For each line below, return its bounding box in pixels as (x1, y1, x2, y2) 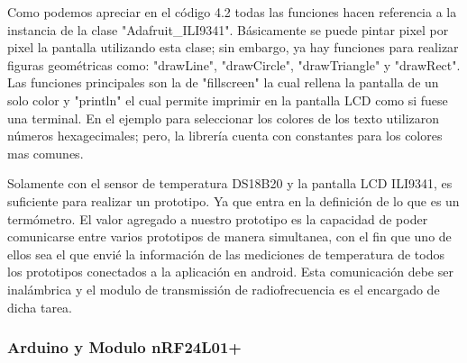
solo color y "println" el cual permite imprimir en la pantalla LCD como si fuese (7, 90, 448, 109)
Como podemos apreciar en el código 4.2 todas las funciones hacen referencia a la (7, 3, 457, 21)
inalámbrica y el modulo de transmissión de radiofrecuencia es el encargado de (7, 279, 440, 298)
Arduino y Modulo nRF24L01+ (7, 336, 242, 358)
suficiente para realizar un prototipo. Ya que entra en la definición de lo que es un (7, 191, 460, 210)
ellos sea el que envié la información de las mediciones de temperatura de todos (7, 244, 445, 263)
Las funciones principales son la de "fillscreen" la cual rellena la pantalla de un (7, 73, 439, 92)
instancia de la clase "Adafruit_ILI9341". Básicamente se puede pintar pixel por (7, 20, 449, 39)
